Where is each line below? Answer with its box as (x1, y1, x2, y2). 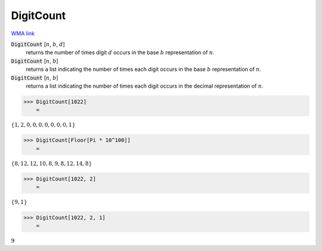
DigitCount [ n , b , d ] (11, 41, 65, 48)
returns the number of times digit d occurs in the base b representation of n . (26, 49, 215, 56)
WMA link (11, 30, 35, 37)
